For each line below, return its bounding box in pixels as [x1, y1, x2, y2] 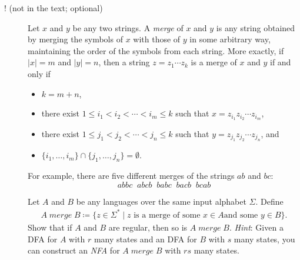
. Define [255, 195, 284, 207]
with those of [133, 33, 181, 45]
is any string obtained [216, 21, 295, 34]
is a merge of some [134, 211, 201, 219]
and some [224, 211, 258, 219]
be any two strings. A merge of [72, 21, 184, 34]
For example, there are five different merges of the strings [28, 169, 235, 182]
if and [269, 56, 291, 68]
